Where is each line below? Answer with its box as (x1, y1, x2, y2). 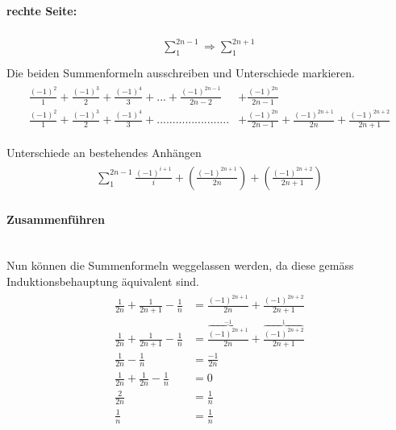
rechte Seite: (6, 2, 77, 19)
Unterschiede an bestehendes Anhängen (6, 144, 202, 161)
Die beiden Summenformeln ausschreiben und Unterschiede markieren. (6, 64, 355, 81)
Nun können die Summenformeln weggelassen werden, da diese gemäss (6, 257, 354, 274)
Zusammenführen (6, 210, 105, 227)
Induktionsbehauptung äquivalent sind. (6, 272, 200, 289)
